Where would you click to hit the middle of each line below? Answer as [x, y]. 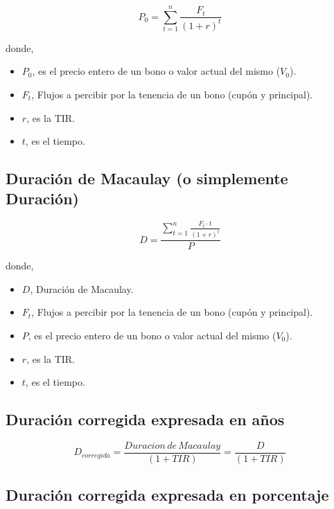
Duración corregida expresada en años [145, 419]
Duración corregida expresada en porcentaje [167, 495]
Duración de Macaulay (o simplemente [147, 178]
